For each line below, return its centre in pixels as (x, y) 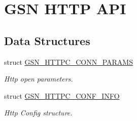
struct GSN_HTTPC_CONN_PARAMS (68, 62)
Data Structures (47, 40)
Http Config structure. (38, 113)
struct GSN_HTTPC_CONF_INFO (62, 95)
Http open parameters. (39, 79)
